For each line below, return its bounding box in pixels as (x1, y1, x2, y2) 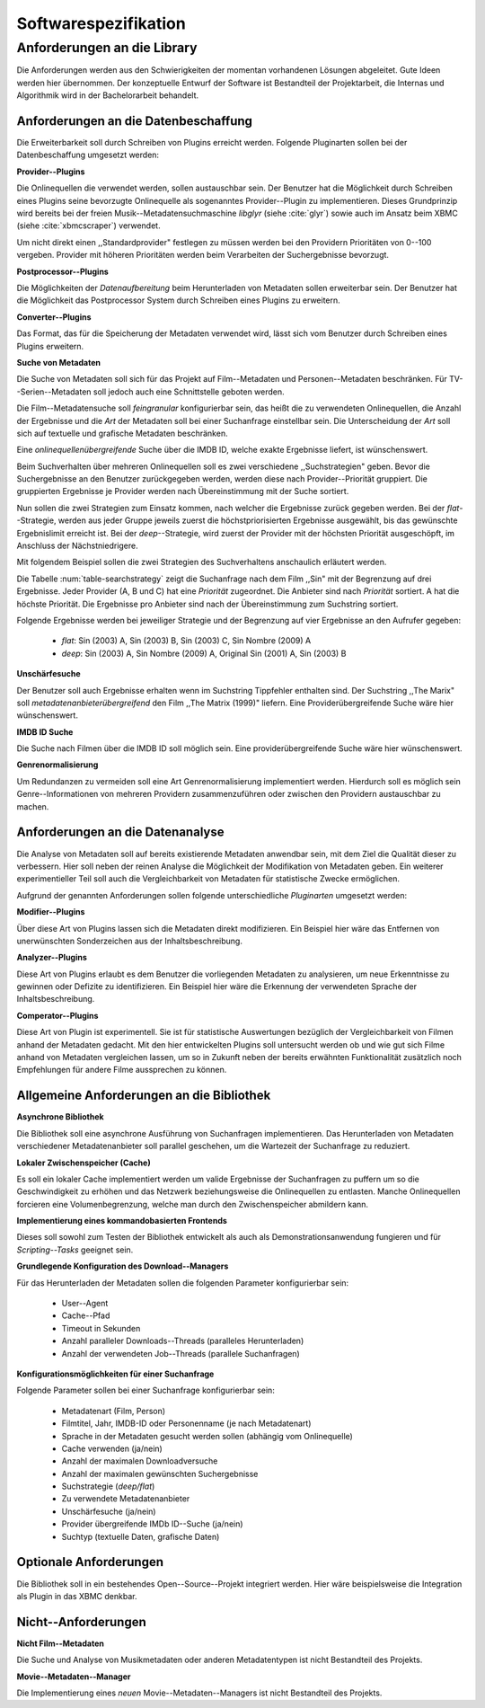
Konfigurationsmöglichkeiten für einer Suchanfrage (16, 1368, 215, 1379)
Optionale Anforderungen (16, 1554, 163, 1570)
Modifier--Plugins (16, 907, 85, 917)
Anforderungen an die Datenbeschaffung (16, 113, 253, 128)
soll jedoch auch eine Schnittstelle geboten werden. (93, 386, 285, 397)
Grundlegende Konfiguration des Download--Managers (16, 1261, 229, 1271)
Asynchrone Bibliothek (16, 1111, 104, 1122)
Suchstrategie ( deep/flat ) (61, 1481, 155, 1491)
